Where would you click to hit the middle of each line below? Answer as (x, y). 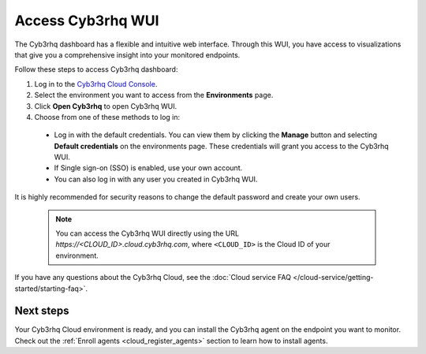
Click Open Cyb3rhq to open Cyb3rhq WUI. (106, 106)
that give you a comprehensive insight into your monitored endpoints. (127, 54)
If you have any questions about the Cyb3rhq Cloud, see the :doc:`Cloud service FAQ (153, 278)
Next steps (42, 311)
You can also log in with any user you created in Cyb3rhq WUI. (156, 179)
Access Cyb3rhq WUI (87, 20)
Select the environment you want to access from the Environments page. (154, 95)
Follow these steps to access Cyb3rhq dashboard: (96, 69)
